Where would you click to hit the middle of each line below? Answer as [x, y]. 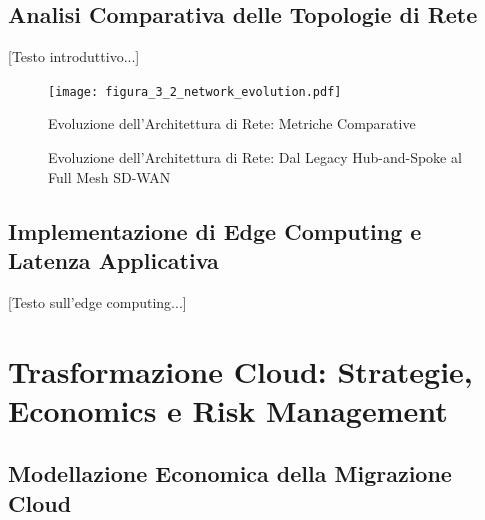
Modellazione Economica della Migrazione [230, 473]
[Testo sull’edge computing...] [97, 301]
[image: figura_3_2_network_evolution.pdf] [195, 91]
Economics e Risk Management [228, 409]
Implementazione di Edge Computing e [215, 230]
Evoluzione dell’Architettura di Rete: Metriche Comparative [232, 123]
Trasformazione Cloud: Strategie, [240, 370]
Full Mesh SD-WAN [109, 176]
